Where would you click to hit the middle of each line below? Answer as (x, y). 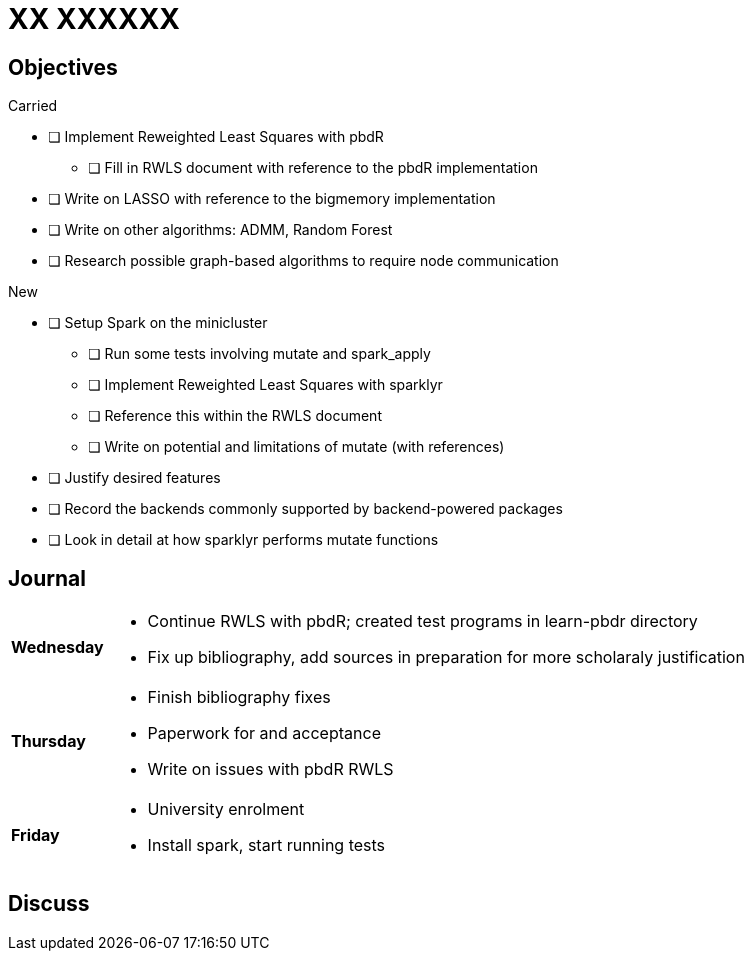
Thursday (48, 741)
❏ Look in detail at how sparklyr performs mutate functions (243, 540)
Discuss (49, 904)
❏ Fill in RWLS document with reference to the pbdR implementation (313, 168)
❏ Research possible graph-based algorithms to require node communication (303, 261)
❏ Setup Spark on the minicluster (158, 323)
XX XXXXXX (94, 19)
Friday (35, 835)
